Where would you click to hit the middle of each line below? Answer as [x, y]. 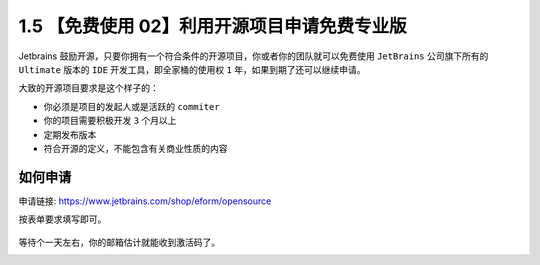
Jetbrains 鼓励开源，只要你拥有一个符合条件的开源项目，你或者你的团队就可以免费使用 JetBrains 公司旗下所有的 [253, 56]
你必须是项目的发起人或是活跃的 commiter [131, 106]
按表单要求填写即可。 [62, 219]
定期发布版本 [70, 134]
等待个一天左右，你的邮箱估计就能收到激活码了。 [119, 242]
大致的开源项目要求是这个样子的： [88, 88]
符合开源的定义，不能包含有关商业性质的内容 [135, 148]
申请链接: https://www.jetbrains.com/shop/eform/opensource [145, 201]
